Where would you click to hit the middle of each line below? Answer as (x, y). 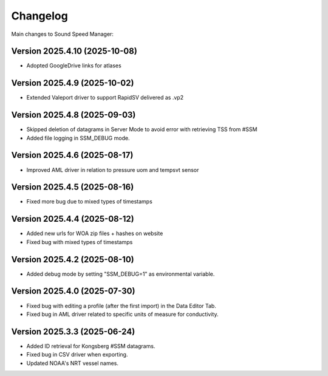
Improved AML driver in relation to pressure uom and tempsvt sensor (113, 169)
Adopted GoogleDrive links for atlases (74, 66)
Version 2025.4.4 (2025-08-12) (73, 219)
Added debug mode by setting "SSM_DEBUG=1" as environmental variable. (121, 274)
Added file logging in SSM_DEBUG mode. (78, 138)
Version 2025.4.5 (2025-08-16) (73, 187)
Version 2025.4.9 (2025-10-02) (73, 83)
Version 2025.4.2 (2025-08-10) (73, 259)
